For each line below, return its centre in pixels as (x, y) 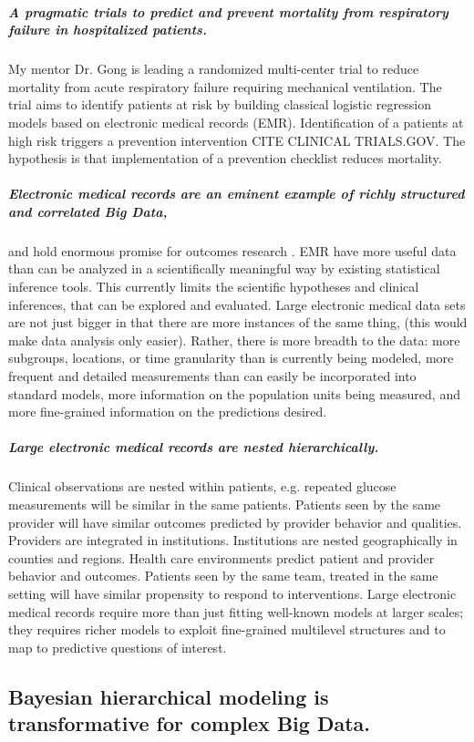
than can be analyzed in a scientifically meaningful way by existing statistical (224, 268)
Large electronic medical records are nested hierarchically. (194, 447)
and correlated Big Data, (88, 211)
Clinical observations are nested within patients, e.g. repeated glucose (202, 486)
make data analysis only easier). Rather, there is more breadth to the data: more (234, 340)
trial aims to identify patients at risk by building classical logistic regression (220, 104)
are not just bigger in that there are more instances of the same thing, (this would (238, 322)
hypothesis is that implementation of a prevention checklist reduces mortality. (225, 158)
